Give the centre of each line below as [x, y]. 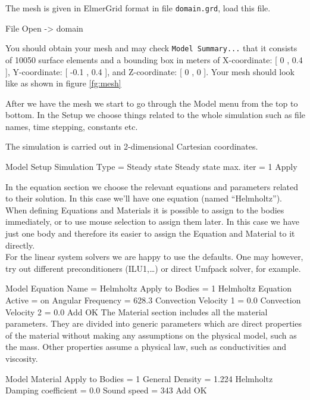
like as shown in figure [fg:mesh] [63, 83]
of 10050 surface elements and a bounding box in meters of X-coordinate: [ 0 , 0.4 [154, 59]
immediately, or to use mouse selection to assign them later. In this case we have [153, 221]
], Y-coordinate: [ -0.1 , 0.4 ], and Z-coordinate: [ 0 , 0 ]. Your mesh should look [150, 71]
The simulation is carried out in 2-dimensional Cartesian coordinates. [132, 146]
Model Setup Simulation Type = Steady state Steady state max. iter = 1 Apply [151, 167]
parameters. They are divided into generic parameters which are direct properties [154, 323]
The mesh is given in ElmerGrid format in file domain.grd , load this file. [138, 8]
